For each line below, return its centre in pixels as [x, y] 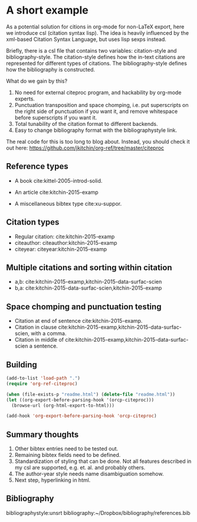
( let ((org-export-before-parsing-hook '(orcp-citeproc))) [80, 400]
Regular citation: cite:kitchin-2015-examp [65, 236]
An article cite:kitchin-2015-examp [56, 192]
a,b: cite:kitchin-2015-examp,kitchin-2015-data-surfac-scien [88, 282]
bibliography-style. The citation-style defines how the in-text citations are [96, 57]
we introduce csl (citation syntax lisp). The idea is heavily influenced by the [98, 33]
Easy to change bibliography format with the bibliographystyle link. [96, 130]
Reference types [37, 166]
